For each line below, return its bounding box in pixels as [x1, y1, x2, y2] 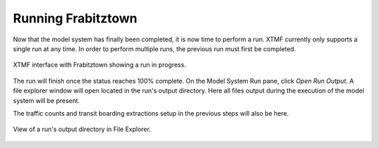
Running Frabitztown [13, 11, 138, 26]
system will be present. [13, 96, 80, 105]
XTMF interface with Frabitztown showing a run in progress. [13, 60, 186, 69]
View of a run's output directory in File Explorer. [13, 125, 151, 133]
